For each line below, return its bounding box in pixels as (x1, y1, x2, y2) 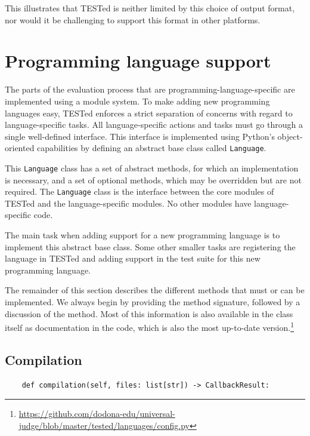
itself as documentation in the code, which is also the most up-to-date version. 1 (5, 320, 294, 333)
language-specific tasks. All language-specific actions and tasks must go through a (5, 118, 303, 131)
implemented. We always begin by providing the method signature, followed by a (5, 296, 300, 308)
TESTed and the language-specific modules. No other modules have (5, 196, 252, 209)
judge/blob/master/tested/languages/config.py (18, 419, 190, 431)
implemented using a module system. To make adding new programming (5, 94, 270, 107)
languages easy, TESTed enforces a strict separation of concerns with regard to (5, 106, 293, 119)
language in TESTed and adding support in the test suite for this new (5, 252, 261, 265)
